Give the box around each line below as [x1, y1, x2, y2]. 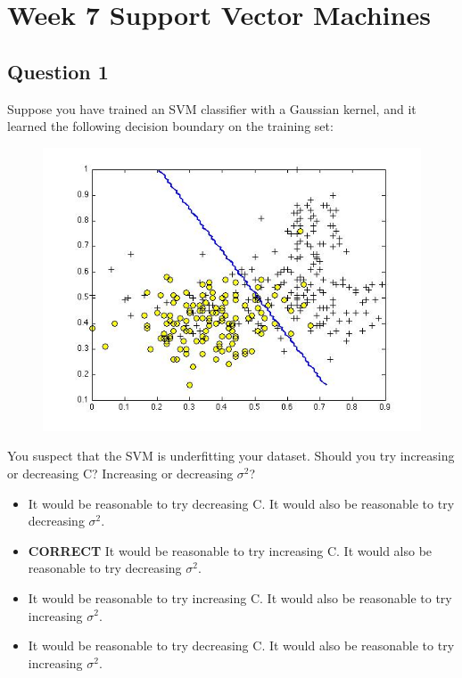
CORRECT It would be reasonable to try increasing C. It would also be [28, 541, 433, 560]
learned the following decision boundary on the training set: [7, 117, 334, 135]
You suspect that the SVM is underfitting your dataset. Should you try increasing [7, 446, 455, 465]
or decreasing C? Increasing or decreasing [7, 463, 234, 482]
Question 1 [7, 57, 109, 85]
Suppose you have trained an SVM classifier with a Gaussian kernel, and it [7, 99, 417, 118]
